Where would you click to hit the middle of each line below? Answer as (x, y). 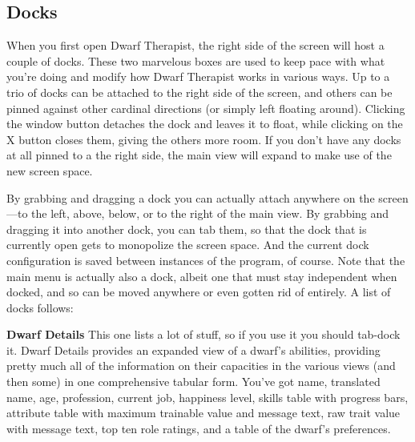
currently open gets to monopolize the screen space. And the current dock (188, 245)
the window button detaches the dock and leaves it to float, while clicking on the (205, 124)
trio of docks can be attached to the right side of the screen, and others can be (199, 92)
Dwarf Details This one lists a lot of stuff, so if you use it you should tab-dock (203, 334)
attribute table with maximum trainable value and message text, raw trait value (203, 413)
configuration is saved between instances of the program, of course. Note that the (206, 260)
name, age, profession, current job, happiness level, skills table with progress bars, (207, 397)
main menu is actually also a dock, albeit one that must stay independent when (202, 276)
